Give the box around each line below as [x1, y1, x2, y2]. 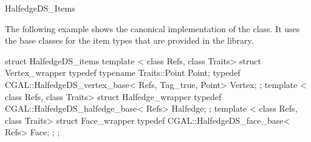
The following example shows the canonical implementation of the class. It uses [5, 22, 300, 35]
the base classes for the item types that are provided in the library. [5, 34, 254, 47]
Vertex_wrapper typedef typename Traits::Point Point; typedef [5, 66, 241, 79]
